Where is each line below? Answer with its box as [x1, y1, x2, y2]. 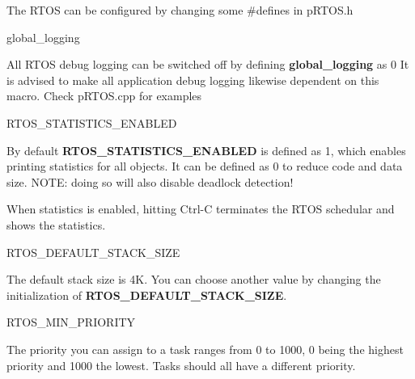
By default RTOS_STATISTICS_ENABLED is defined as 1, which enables [6, 141, 406, 158]
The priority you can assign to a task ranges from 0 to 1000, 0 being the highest [6, 340, 404, 357]
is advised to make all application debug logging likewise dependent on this [6, 71, 379, 88]
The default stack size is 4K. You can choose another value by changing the [6, 271, 381, 288]
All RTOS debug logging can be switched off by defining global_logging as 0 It [6, 56, 409, 73]
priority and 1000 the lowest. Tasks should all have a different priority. [6, 356, 356, 373]
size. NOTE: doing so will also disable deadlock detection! [6, 173, 294, 190]
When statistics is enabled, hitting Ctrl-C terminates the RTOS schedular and [6, 200, 395, 217]
